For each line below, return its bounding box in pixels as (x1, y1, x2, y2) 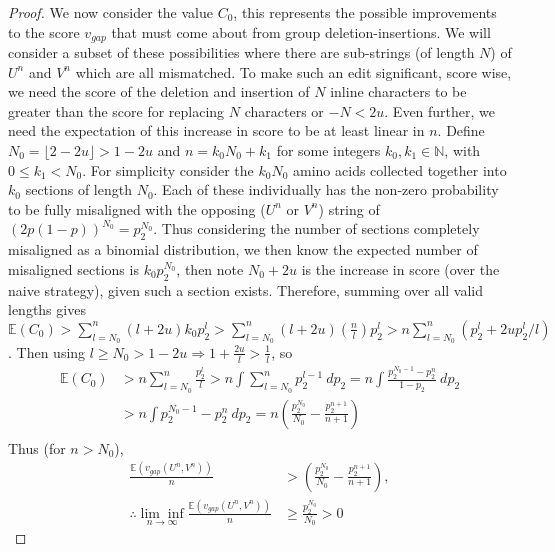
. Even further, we (384, 100, 496, 121)
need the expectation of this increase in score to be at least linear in (8, 120, 425, 141)
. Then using (8, 341, 86, 362)
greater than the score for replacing (8, 100, 225, 121)
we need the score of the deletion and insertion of (8, 81, 310, 102)
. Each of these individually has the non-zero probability (153, 179, 499, 200)
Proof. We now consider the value (8, 2, 213, 22)
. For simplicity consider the (82, 159, 254, 180)
